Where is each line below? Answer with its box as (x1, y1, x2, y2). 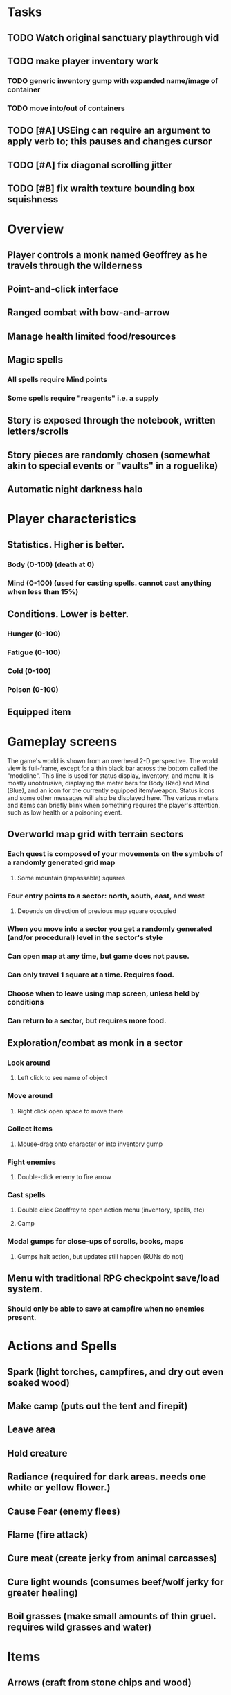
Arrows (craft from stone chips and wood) (7, 1676, 192, 1688)
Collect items (7, 1124, 53, 1133)
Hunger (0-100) (7, 629, 61, 638)
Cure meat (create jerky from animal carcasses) (7, 1552, 218, 1564)
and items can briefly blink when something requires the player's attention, (7, 801, 221, 809)
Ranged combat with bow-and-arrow (7, 306, 171, 319)
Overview (7, 221, 64, 237)
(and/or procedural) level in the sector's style (7, 932, 163, 942)
